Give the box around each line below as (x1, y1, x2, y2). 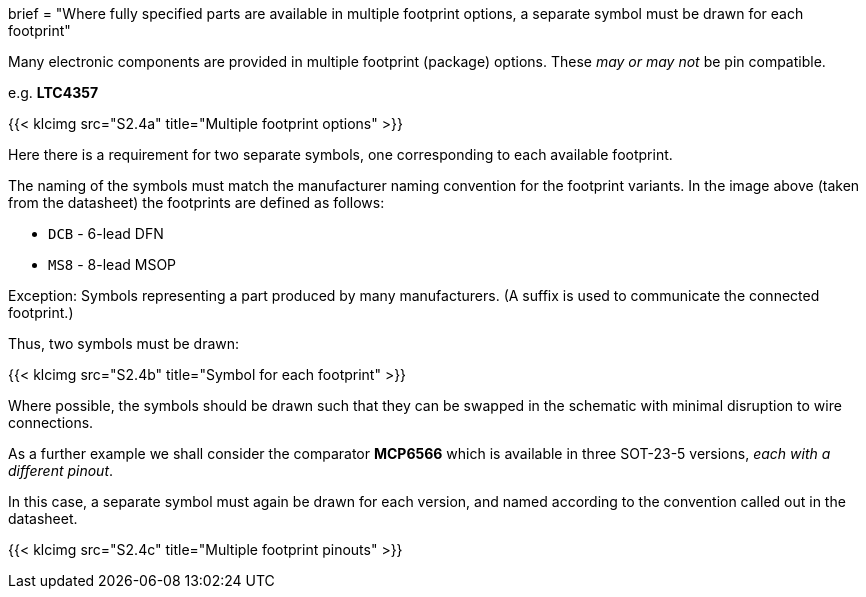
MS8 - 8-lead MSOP (48, 256, 177, 273)
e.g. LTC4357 (8, 84, 99, 101)
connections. (8, 414, 94, 431)
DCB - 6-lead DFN (48, 225, 164, 242)
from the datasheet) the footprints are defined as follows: (8, 194, 385, 211)
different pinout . (8, 462, 114, 479)
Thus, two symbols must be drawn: (8, 335, 240, 352)
